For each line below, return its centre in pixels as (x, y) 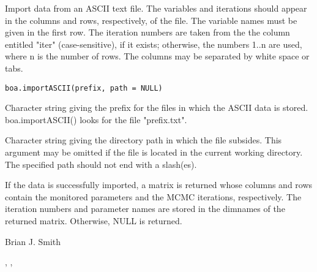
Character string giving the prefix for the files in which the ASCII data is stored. (157, 108)
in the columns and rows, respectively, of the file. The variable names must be (151, 20)
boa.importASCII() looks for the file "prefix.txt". (96, 119)
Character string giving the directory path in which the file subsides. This (144, 140)
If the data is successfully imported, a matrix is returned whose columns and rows (159, 185)
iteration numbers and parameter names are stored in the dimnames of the (145, 209)
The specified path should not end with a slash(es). (101, 164)
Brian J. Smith (33, 241)
